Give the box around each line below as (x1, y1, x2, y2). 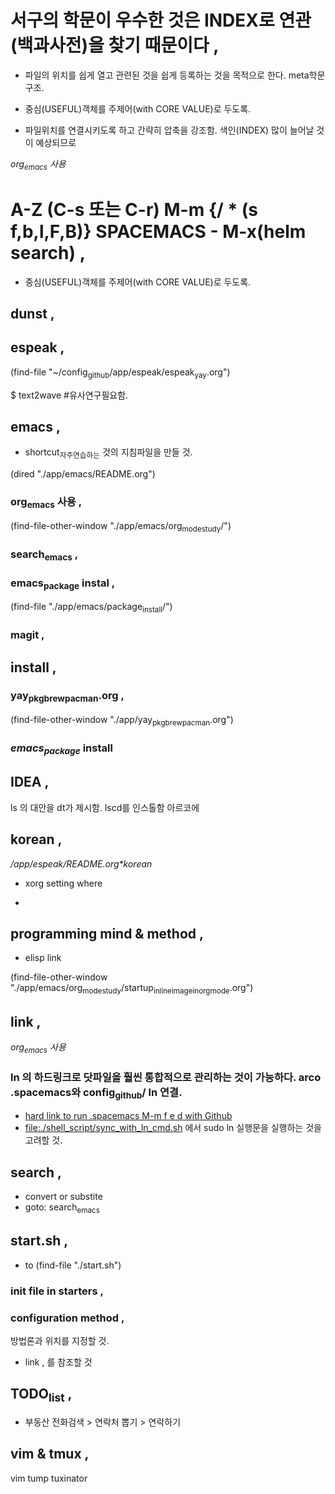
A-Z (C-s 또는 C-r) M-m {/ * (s (10, 198, 259, 221)
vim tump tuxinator (10, 1472, 88, 1484)
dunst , (10, 306, 55, 323)
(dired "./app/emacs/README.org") (10, 468, 156, 480)
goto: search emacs (24, 1201, 100, 1216)
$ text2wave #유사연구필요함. (10, 389, 129, 401)
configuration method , (10, 1311, 125, 1325)
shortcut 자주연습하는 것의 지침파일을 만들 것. (24, 446, 193, 461)
